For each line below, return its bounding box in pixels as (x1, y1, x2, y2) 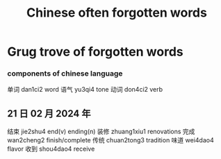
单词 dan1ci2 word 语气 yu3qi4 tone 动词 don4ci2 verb (7, 85, 163, 94)
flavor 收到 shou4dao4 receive (7, 144, 95, 153)
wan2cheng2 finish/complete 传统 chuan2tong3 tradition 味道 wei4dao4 (7, 136, 214, 144)
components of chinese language (7, 69, 123, 78)
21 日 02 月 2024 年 (7, 108, 92, 119)
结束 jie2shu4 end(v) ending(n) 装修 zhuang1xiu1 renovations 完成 (7, 127, 195, 136)
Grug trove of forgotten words (7, 44, 183, 60)
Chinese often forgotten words (26, 5, 207, 21)
